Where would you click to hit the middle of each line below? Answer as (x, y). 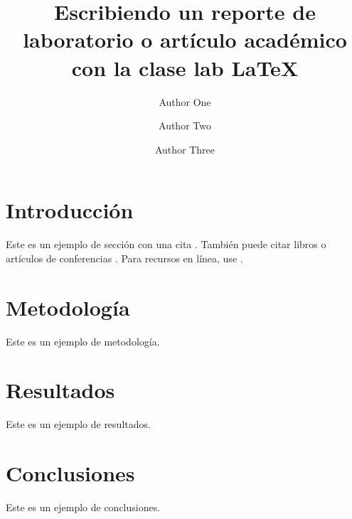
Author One (185, 101)
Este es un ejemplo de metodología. (83, 341)
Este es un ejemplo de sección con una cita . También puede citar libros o (166, 244)
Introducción (70, 210)
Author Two (185, 125)
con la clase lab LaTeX (185, 67)
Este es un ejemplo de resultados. (78, 424)
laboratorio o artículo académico (185, 39)
